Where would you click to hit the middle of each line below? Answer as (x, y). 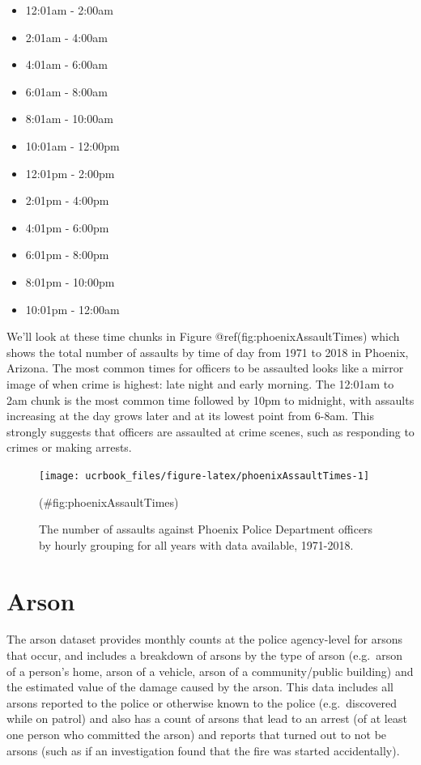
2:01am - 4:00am (66, 37)
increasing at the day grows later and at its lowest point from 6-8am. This (190, 416)
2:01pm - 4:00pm (67, 200)
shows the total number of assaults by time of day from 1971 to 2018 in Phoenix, (208, 352)
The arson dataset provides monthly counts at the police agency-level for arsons (205, 639)
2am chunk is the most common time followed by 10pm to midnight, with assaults (210, 399)
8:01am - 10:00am (69, 119)
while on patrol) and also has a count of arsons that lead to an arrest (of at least (207, 718)
